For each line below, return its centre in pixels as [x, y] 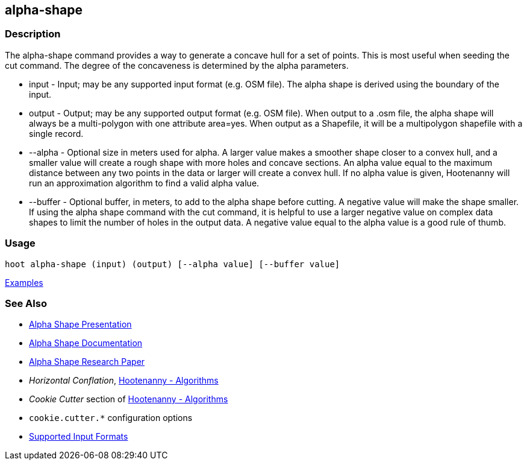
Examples [24, 282]
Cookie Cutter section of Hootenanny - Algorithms [129, 399]
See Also [26, 303]
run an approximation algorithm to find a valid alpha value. [144, 183]
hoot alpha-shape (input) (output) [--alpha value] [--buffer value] [173, 264]
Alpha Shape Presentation [80, 324]
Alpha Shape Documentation [86, 343]
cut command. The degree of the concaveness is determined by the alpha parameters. [177, 65]
